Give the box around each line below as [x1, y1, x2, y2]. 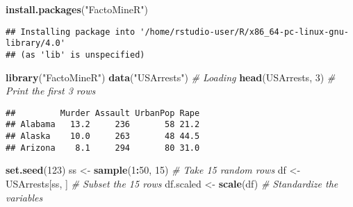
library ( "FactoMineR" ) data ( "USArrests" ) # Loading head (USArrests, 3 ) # [6, 69, 336, 84]
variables [6, 190, 43, 204]
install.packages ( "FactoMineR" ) [6, 2, 148, 16]
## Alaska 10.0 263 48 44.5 [6, 131, 200, 142]
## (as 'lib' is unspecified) [6, 49, 145, 60]
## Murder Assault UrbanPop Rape [6, 108, 200, 118]
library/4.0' [6, 38, 65, 49]
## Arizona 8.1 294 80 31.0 [6, 142, 200, 153]
